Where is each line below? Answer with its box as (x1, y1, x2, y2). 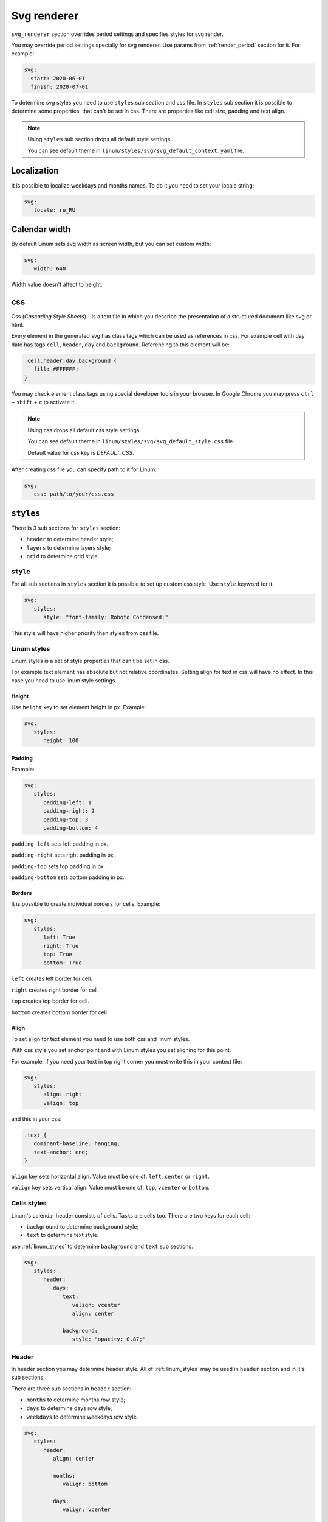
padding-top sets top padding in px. (11, 862, 106, 870)
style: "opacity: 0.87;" (72, 1336, 146, 1342)
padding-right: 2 (43, 807, 95, 815)
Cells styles (11, 1199, 47, 1208)
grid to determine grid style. (26, 553, 100, 559)
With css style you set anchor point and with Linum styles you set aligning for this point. (11, 1047, 231, 1054)
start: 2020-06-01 (30, 75, 85, 82)
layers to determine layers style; (26, 544, 111, 551)
